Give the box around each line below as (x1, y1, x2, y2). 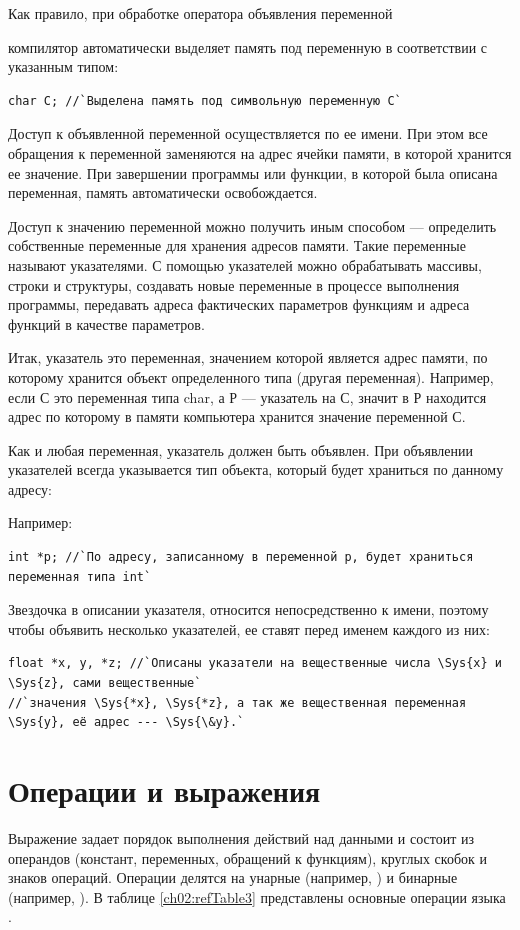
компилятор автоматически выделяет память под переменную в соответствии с (8, 36, 487, 57)
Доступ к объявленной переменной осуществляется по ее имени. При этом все (8, 123, 488, 144)
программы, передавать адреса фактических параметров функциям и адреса (8, 294, 470, 315)
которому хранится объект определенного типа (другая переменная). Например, (8, 366, 494, 387)
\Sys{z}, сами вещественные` (8, 676, 202, 691)
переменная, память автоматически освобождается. (8, 182, 318, 203)
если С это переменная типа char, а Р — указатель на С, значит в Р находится (8, 386, 487, 407)
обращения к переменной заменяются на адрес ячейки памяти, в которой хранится (8, 142, 512, 163)
